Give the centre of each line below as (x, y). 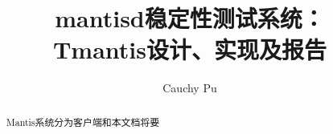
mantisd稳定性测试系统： (190, 18)
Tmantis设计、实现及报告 (190, 49)
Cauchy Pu (190, 88)
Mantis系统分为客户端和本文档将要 (83, 122)
